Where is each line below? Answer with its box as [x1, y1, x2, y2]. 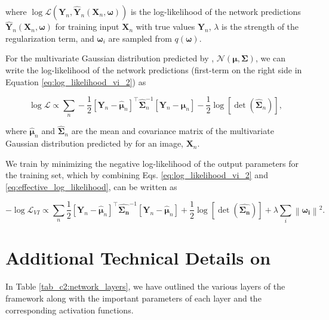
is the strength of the [222, 20, 299, 33]
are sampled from [108, 32, 172, 44]
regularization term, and [5, 32, 94, 44]
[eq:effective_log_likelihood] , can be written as [5, 180, 177, 192]
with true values [136, 20, 195, 33]
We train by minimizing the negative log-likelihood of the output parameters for [5, 157, 299, 169]
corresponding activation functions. [5, 303, 134, 316]
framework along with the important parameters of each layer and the [5, 291, 262, 304]
